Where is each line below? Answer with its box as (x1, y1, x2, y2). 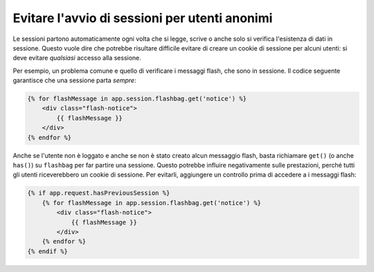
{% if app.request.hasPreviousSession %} (27, 189, 170, 197)
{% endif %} (27, 247, 69, 255)
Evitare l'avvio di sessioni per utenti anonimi (12, 10, 273, 26)
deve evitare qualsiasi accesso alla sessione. (12, 54, 142, 62)
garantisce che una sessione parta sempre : (12, 76, 136, 84)
